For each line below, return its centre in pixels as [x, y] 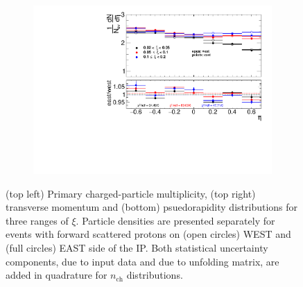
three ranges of [37, 220]
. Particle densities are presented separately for [175, 220]
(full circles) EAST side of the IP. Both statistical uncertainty [137, 248]
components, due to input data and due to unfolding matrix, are [142, 261]
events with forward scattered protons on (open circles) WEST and [148, 234]
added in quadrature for [57, 275]
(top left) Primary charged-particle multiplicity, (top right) [131, 193]
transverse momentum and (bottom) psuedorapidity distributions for [152, 207]
